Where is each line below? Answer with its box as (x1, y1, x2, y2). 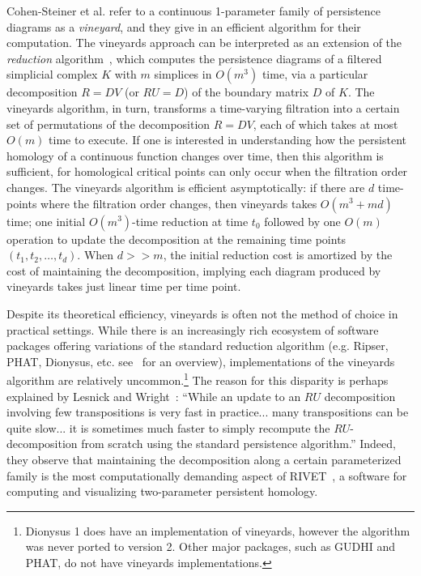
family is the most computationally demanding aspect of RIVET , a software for (6, 467, 407, 484)
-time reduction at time (132, 212, 249, 229)
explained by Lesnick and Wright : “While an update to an (6, 387, 301, 404)
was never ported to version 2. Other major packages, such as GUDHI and (25, 538, 396, 555)
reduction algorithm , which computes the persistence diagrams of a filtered (6, 49, 382, 66)
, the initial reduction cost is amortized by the (163, 246, 393, 263)
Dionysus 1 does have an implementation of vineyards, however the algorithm (25, 522, 410, 539)
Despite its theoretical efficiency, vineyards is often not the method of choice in (6, 305, 398, 322)
